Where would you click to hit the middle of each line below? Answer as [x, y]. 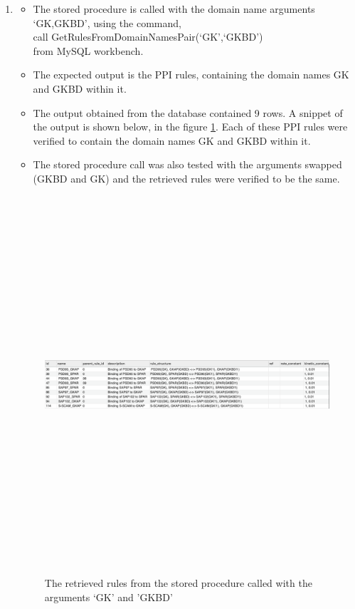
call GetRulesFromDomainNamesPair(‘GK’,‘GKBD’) [148, 37]
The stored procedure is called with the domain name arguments [174, 9]
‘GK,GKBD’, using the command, [107, 22]
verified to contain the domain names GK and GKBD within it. [172, 140]
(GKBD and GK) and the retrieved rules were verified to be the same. [186, 178]
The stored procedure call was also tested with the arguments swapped [187, 164]
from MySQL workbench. [88, 50]
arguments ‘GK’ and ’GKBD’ [108, 597]
